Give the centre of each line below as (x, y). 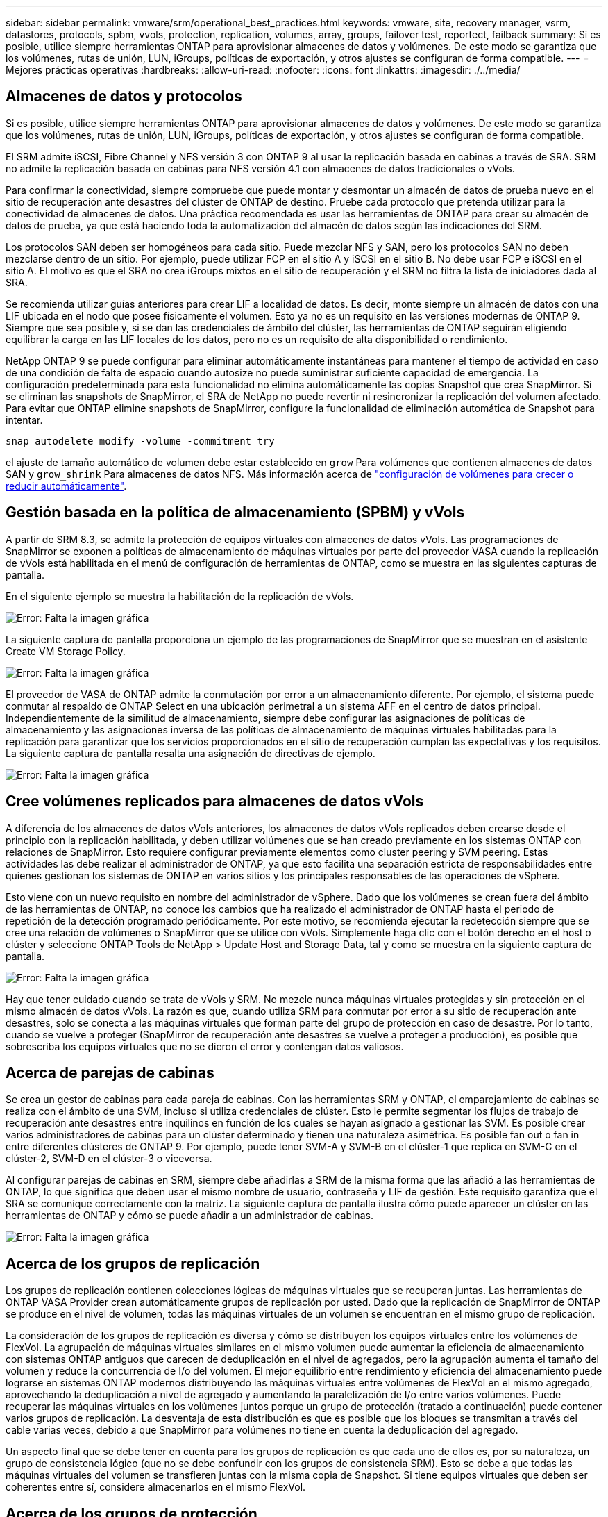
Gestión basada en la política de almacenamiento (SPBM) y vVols (235, 513)
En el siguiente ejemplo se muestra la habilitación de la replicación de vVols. (180, 596)
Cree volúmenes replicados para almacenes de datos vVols (215, 802)
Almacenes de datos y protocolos (124, 97)
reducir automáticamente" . (66, 486)
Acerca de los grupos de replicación (133, 1263)
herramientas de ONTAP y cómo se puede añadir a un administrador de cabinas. (189, 1216)
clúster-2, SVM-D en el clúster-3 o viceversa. (109, 1159)
